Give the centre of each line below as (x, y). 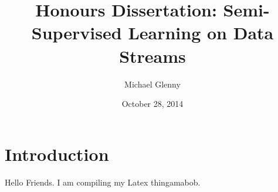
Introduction (57, 154)
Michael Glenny (152, 84)
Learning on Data (201, 33)
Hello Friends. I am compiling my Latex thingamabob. (103, 182)
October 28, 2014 (152, 104)
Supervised (77, 33)
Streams (152, 55)
